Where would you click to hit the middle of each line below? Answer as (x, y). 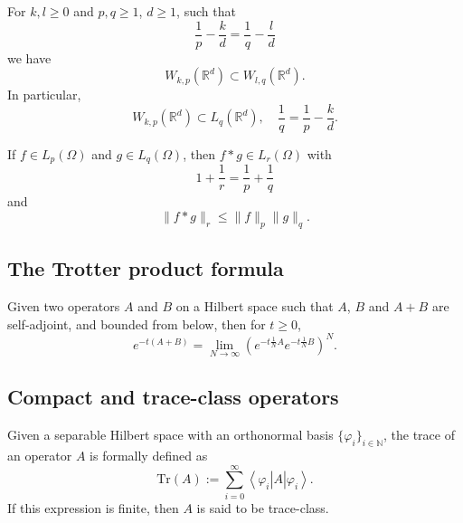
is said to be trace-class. (263, 507)
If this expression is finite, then (93, 507)
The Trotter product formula (146, 268)
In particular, (44, 95)
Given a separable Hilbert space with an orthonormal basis (170, 435)
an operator (40, 455)
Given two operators (64, 306)
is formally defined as (149, 455)
